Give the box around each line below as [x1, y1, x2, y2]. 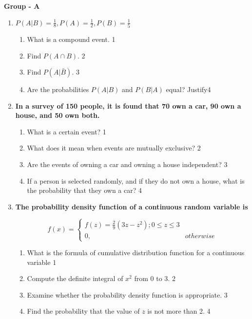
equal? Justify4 [166, 84, 211, 94]
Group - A [4, 1, 40, 11]
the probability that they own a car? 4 [27, 185, 142, 195]
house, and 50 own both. [15, 110, 100, 120]
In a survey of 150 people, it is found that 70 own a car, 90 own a [15, 100, 241, 111]
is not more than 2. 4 [147, 306, 211, 316]
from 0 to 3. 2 [134, 273, 175, 283]
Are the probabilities [27, 84, 89, 94]
